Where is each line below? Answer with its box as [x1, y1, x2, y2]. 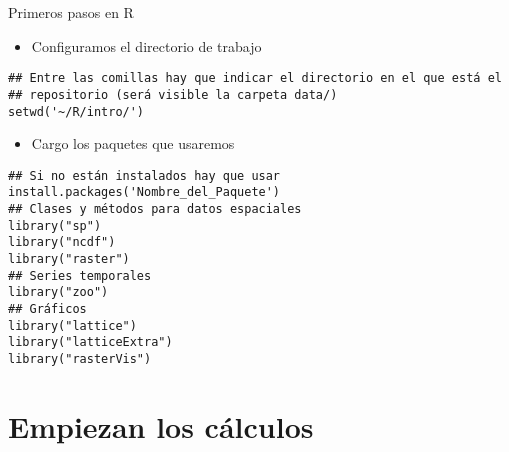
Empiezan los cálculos [8, 405, 314, 446]
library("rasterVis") [8, 351, 152, 366]
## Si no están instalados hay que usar [8, 168, 281, 183]
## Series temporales [8, 268, 152, 283]
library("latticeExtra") [8, 335, 173, 350]
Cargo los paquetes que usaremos [31, 133, 235, 154]
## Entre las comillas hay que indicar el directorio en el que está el [8, 71, 502, 86]
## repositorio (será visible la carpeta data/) [8, 87, 338, 102]
